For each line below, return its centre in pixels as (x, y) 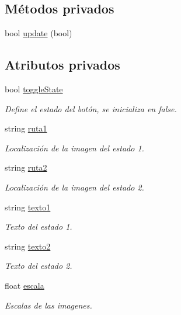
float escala (25, 285)
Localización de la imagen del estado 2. (74, 187)
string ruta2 (26, 167)
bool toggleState (34, 89)
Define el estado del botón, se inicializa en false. (91, 108)
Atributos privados (62, 65)
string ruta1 (26, 128)
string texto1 (28, 207)
